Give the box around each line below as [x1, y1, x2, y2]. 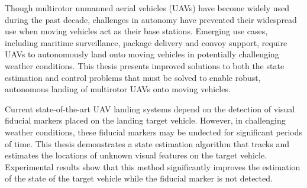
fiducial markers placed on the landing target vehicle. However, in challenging [5, 114, 286, 127]
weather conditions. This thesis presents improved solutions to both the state [5, 59, 285, 72]
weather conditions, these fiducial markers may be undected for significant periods [5, 125, 303, 138]
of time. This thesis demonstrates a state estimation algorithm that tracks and [5, 137, 289, 150]
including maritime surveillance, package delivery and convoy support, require [5, 36, 287, 48]
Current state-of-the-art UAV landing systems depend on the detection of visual [5, 102, 295, 115]
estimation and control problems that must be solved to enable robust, [5, 71, 261, 83]
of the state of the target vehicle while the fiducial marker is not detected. [5, 172, 273, 184]
